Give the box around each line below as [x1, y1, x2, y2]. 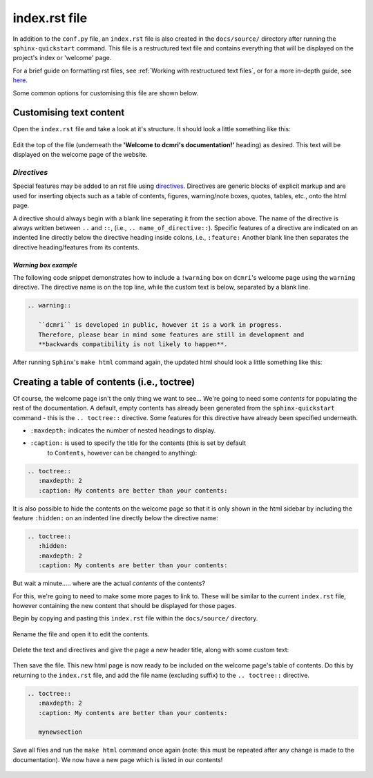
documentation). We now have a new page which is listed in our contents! [12, 755, 223, 763]
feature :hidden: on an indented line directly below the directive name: [12, 513, 218, 522]
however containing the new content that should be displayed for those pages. [12, 601, 237, 609]
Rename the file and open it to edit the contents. [12, 629, 150, 638]
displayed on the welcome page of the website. [12, 151, 148, 159]
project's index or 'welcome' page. [12, 54, 112, 62]
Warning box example [12, 260, 77, 269]
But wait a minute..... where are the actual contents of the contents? [12, 579, 206, 587]
